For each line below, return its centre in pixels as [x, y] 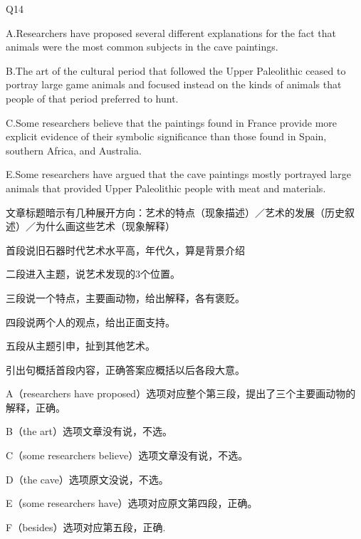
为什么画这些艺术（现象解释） [105, 226]
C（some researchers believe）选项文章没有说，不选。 [127, 455]
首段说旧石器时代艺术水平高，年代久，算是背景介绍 [125, 250]
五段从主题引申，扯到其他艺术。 [80, 346]
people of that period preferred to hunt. [92, 98]
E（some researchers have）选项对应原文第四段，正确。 [132, 503]
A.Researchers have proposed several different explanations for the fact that [171, 32]
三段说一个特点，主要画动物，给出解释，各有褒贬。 [125, 297]
